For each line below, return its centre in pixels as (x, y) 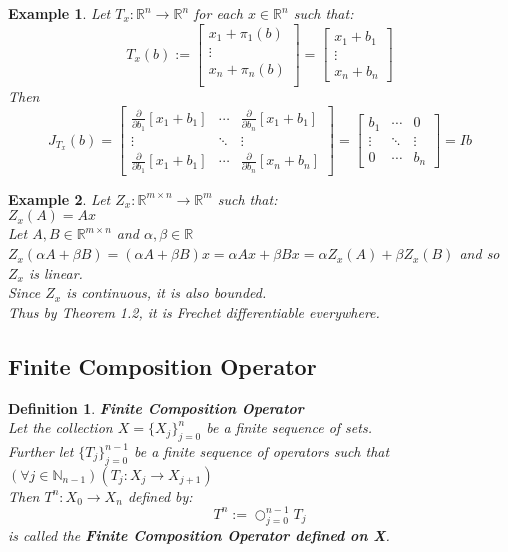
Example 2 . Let (59, 198)
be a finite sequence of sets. (289, 427)
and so (479, 253)
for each (218, 13)
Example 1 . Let (59, 13)
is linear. (55, 272)
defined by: (160, 495)
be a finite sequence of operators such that (262, 451)
